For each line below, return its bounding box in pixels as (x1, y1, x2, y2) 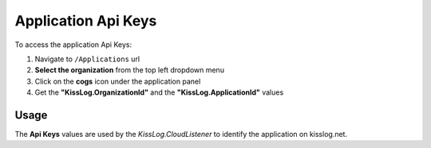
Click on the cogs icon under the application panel (34, 76, 201, 86)
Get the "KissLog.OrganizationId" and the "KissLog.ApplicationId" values (34, 88, 284, 97)
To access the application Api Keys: (14, 40, 132, 49)
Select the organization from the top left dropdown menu (34, 65, 225, 75)
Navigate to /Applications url (34, 54, 140, 64)
